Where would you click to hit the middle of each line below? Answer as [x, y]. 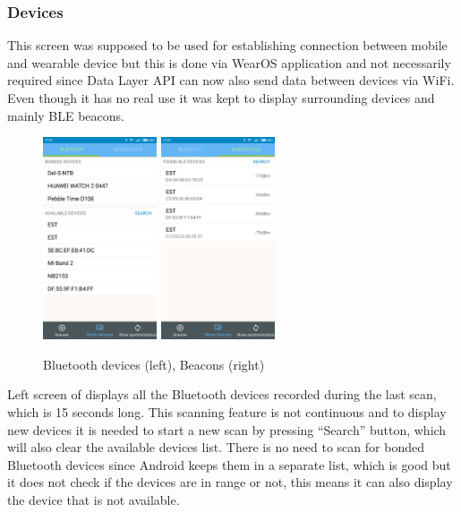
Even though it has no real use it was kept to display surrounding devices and [221, 98]
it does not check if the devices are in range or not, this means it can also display [230, 482]
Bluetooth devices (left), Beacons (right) [154, 364]
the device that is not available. [94, 500]
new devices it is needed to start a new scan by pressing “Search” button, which [227, 429]
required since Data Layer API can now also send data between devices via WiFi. [231, 80]
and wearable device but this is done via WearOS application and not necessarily [229, 62]
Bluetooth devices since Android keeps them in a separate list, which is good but [229, 464]
